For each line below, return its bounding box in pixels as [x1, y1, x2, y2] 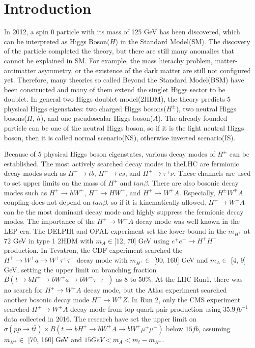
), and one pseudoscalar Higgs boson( [40, 113, 153, 123]
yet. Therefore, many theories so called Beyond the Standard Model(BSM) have [4, 75, 244, 85]
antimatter [4, 65, 36, 75]
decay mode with [76, 254, 128, 265]
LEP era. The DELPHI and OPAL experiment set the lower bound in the [4, 226, 226, 236]
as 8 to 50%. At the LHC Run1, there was [115, 274, 243, 284]
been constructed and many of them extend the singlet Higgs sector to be [4, 84, 226, 94]
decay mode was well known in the [136, 216, 240, 226]
